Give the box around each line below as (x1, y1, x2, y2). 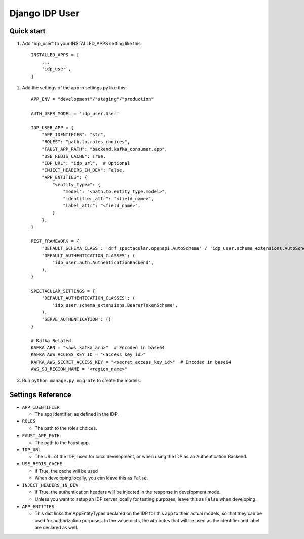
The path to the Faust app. (34, 439, 90, 446)
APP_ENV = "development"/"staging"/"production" (31, 96, 154, 102)
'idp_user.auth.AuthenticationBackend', (52, 260, 154, 266)
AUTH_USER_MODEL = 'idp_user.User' (31, 111, 120, 117)
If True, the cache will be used (34, 468, 98, 474)
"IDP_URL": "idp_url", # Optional (41, 160, 130, 166)
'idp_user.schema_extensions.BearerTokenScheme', (52, 302, 178, 308)
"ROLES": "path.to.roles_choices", (41, 139, 130, 145)
